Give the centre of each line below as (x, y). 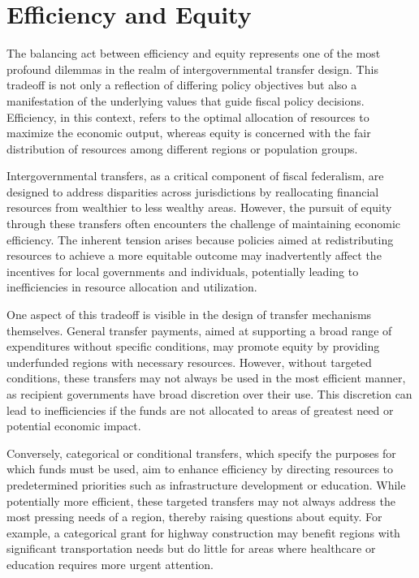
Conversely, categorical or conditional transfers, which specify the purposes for (201, 453)
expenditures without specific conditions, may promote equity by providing (193, 346)
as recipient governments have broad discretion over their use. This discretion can (209, 394)
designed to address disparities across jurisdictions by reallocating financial (193, 191)
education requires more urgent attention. (110, 564)
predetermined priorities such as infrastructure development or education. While (206, 484)
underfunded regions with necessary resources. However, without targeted (189, 362)
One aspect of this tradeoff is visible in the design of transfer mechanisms (189, 315)
